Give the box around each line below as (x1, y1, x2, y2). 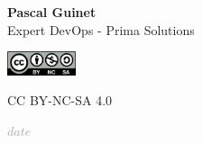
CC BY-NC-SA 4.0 (7, 91, 113, 110)
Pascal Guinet (7, 3, 96, 21)
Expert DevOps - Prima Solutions (7, 20, 195, 39)
